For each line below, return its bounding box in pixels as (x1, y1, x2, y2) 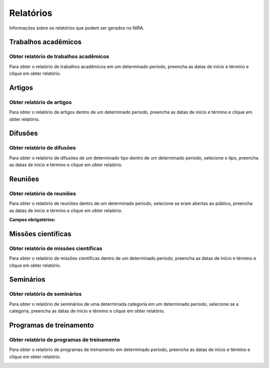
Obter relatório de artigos (9, 99, 72, 106)
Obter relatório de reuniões (9, 190, 76, 197)
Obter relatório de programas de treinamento (9, 337, 120, 343)
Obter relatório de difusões (9, 145, 76, 152)
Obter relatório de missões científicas (9, 245, 103, 252)
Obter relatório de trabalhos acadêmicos (9, 53, 110, 60)
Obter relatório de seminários (9, 291, 82, 298)
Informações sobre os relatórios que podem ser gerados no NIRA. (9, 25, 144, 31)
